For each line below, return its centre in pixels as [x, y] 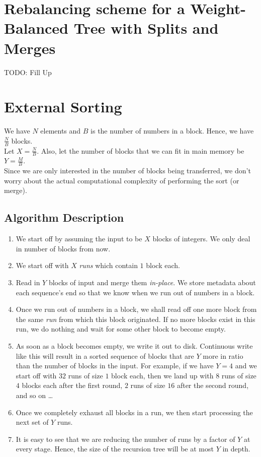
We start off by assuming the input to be [79, 239]
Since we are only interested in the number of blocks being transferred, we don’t [127, 171]
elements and [61, 131]
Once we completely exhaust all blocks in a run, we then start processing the [134, 412]
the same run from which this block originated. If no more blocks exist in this [136, 319]
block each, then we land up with [162, 375]
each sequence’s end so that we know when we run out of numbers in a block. [135, 292]
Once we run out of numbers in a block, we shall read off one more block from [136, 309]
